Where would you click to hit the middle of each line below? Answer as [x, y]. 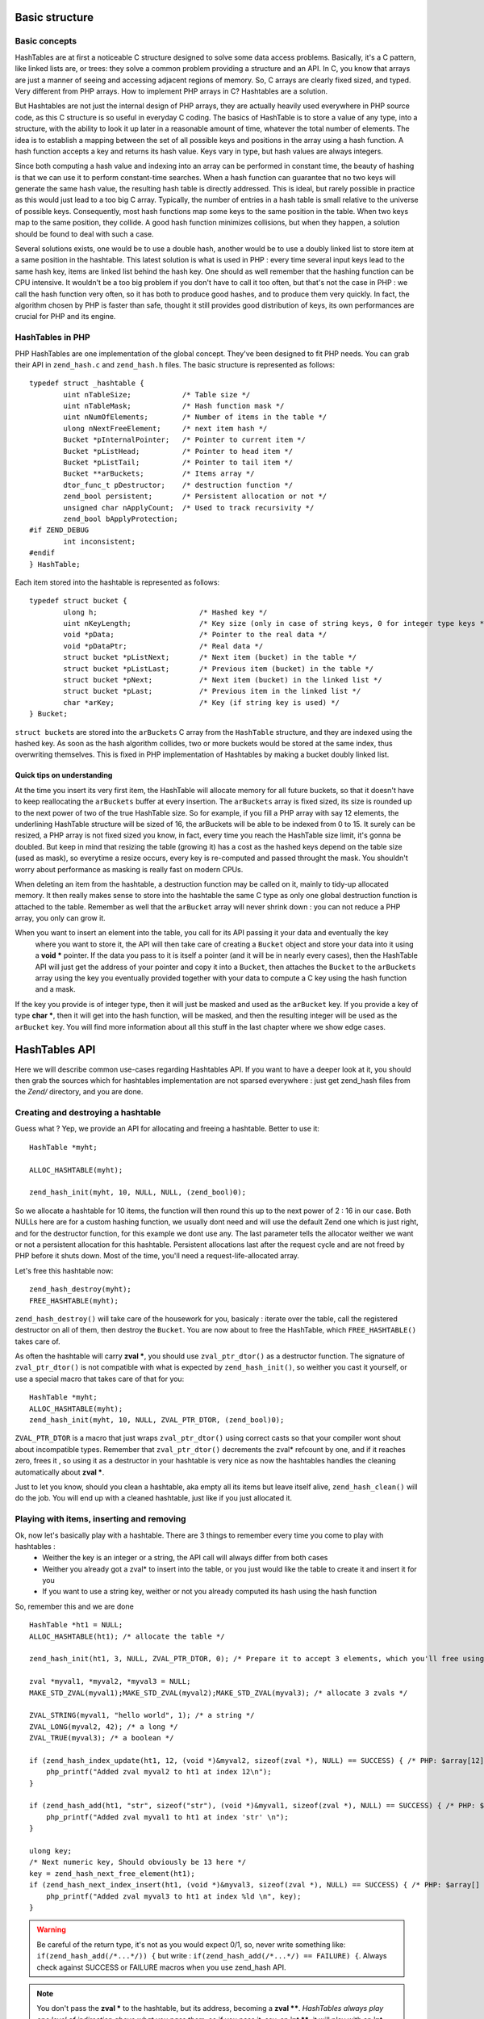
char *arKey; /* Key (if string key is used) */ [202, 702]
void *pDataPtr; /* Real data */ [163, 646]
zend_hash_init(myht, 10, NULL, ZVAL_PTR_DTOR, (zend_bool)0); [157, 1420]
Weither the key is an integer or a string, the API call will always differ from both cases [185, 1558]
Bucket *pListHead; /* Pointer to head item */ [178, 451]
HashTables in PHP [52, 338]
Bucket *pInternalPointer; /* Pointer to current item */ [184, 440]
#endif [42, 553]
